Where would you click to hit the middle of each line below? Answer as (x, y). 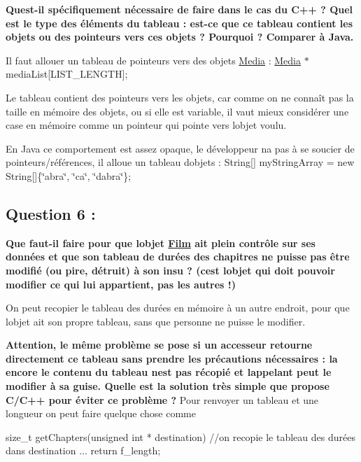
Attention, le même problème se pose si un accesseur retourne (159, 345)
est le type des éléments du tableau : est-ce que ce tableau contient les (179, 23)
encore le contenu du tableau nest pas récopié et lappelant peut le (169, 372)
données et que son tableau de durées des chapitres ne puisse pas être (178, 257)
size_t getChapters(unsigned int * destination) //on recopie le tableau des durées (180, 436)
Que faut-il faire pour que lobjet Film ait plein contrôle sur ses (161, 243)
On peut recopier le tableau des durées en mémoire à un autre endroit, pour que (178, 308)
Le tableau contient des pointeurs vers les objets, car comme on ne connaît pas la (180, 97)
